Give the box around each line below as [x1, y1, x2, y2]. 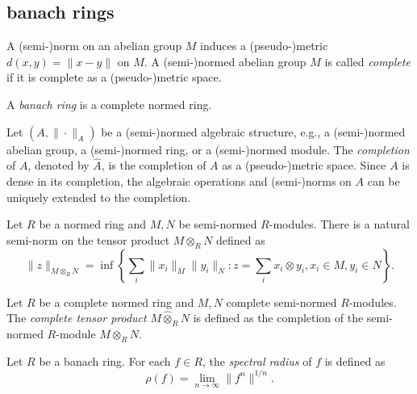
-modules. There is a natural [269, 216, 410, 233]
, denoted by [27, 157, 90, 174]
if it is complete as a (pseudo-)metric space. [6, 69, 222, 86]
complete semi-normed [226, 293, 337, 310]
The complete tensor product [6, 309, 147, 326]
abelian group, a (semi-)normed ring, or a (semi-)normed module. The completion [6, 140, 410, 157]
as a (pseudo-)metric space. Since [222, 157, 386, 174]
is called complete [324, 52, 411, 69]
